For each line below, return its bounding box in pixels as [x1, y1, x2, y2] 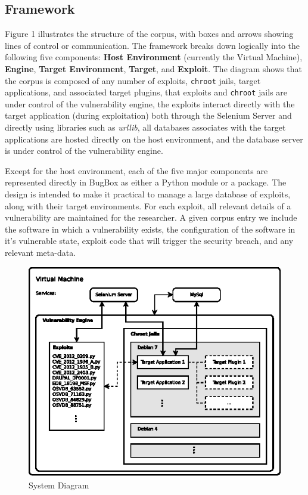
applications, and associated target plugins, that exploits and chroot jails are [5, 86, 288, 98]
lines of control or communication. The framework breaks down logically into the [5, 39, 300, 51]
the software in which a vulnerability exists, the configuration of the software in [5, 222, 295, 235]
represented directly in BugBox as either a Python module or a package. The [5, 176, 287, 188]
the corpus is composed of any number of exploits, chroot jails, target [5, 74, 261, 86]
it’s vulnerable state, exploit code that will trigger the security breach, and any [5, 234, 294, 247]
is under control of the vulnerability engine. [5, 144, 163, 157]
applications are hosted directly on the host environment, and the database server [5, 132, 303, 145]
